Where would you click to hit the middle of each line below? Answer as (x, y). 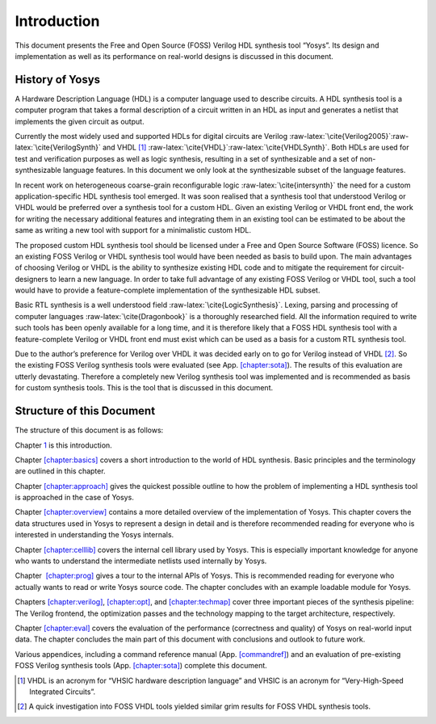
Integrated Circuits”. (63, 692)
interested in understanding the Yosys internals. (94, 535)
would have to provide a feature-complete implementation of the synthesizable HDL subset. (168, 290)
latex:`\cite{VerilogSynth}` (58, 147)
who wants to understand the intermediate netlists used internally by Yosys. (141, 561)
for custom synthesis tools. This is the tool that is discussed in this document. (144, 388)
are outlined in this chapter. (60, 471)
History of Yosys (58, 80)
